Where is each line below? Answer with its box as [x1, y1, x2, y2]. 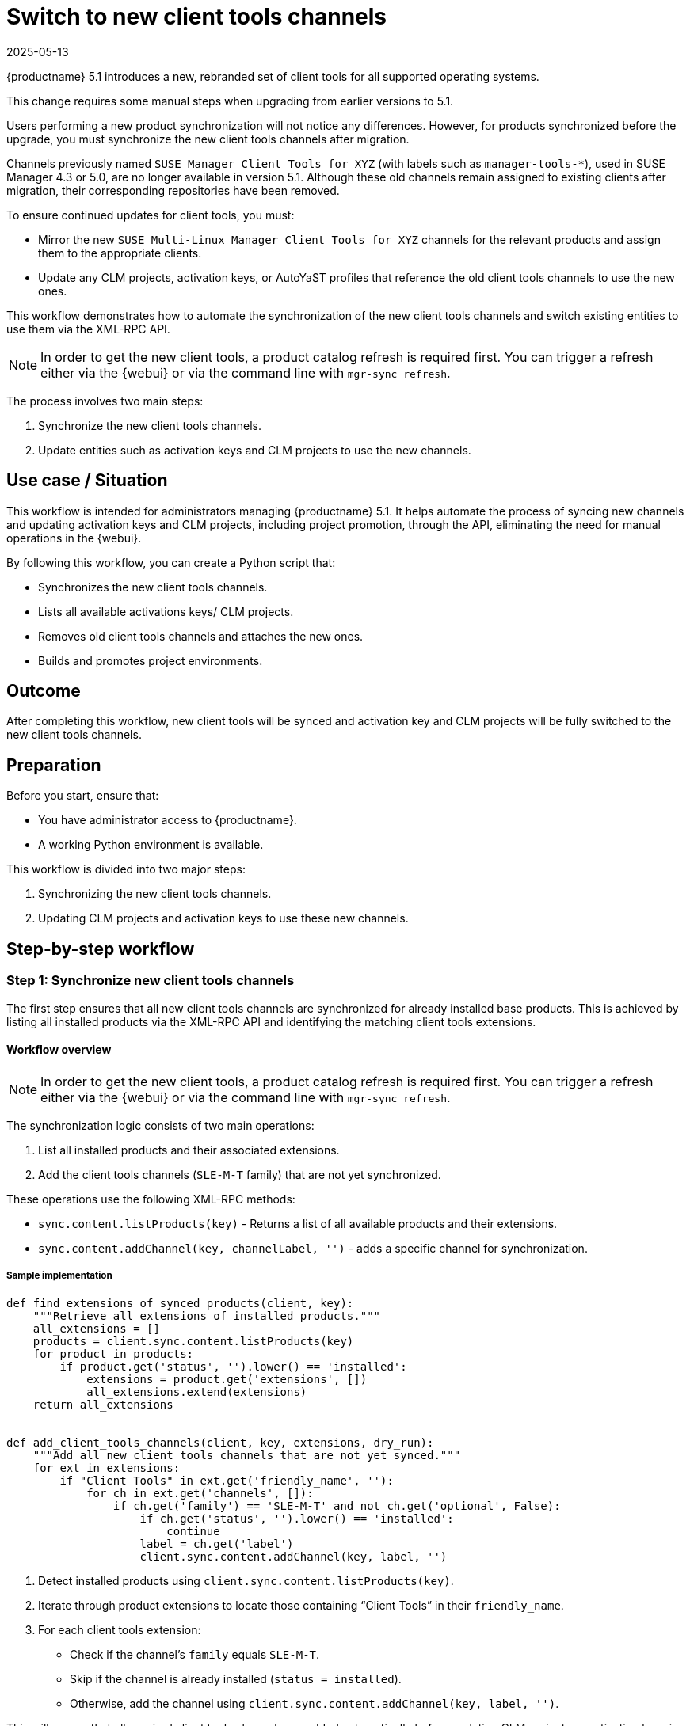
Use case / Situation [6, 470, 168, 491]
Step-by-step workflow [6, 938, 195, 959]
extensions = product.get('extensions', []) [86, 1372, 368, 1386]
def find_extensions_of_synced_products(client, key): [6, 1296, 354, 1310]
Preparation [6, 755, 101, 775]
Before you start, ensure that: [6, 789, 159, 803]
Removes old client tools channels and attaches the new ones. [38, 629, 364, 643]
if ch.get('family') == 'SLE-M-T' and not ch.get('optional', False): [112, 1499, 561, 1512]
